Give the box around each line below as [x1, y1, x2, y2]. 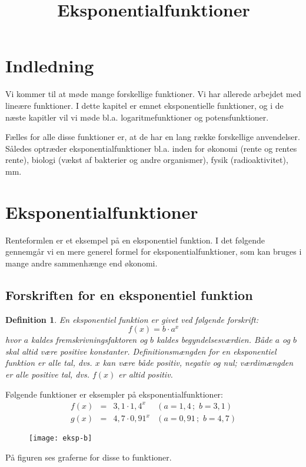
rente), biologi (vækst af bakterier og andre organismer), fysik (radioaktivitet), [5, 154, 288, 166]
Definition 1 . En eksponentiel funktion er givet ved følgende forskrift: [5, 313, 258, 325]
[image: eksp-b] [29, 434, 92, 443]
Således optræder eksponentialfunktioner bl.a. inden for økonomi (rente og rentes [5, 142, 297, 154]
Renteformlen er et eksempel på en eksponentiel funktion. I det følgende [5, 233, 265, 246]
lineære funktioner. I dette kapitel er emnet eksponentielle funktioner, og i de [5, 99, 284, 111]
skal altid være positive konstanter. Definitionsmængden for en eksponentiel [5, 345, 277, 357]
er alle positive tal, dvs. [5, 368, 89, 380]
